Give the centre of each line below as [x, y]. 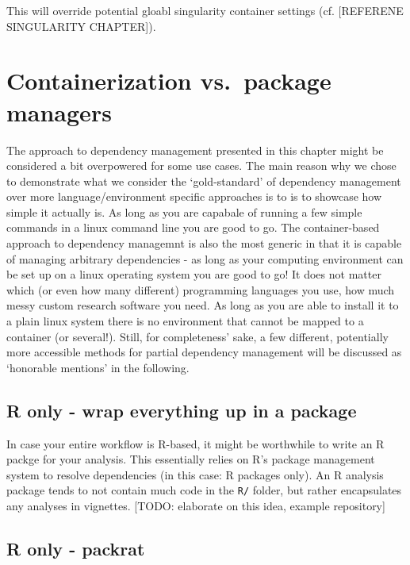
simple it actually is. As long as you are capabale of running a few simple [184, 211]
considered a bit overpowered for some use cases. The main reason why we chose [201, 165]
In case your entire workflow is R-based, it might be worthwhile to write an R [195, 443]
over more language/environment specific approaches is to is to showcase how [194, 196]
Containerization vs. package [169, 81]
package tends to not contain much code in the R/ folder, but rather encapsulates [204, 490]
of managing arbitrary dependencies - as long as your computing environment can [205, 258]
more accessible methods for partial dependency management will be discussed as [204, 352]
